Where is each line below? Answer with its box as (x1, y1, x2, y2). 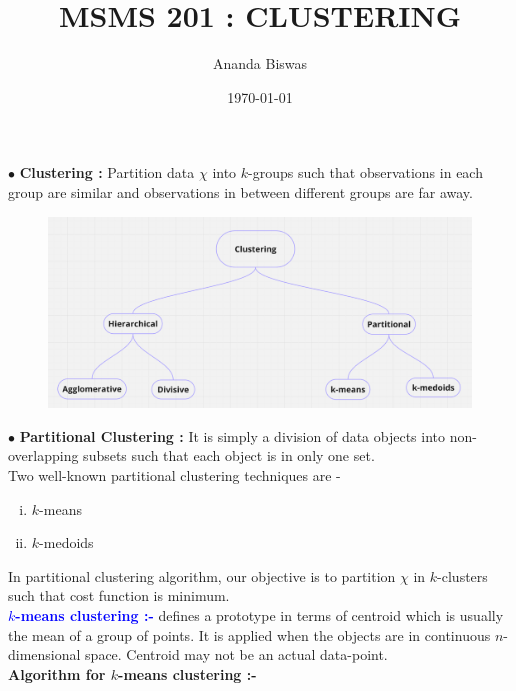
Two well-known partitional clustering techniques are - (8, 464, 341, 485)
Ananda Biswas (212, 53, 308, 74)
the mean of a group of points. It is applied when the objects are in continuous (8, 624, 491, 645)
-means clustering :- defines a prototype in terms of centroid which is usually (15, 604, 504, 625)
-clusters (437, 565, 488, 586)
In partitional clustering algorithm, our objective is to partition (8, 565, 396, 586)
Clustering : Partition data (19, 162, 195, 183)
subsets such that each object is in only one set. (83, 445, 375, 466)
